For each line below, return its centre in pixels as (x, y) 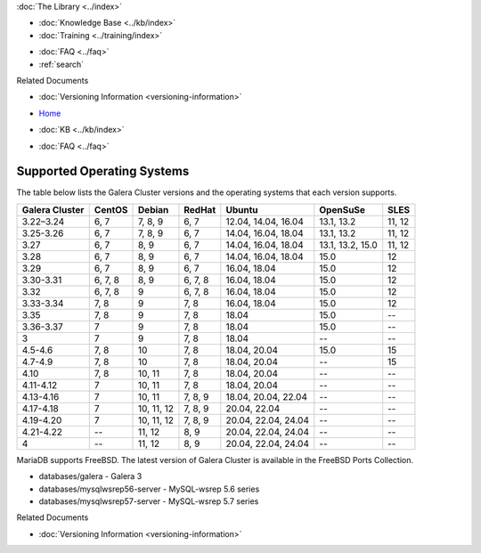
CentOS (111, 209)
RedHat (200, 209)
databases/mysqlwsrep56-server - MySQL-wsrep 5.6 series (149, 489)
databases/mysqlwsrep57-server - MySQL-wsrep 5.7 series (149, 501)
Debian (154, 209)
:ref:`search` (61, 64)
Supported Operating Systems (103, 171)
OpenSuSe (342, 209)
